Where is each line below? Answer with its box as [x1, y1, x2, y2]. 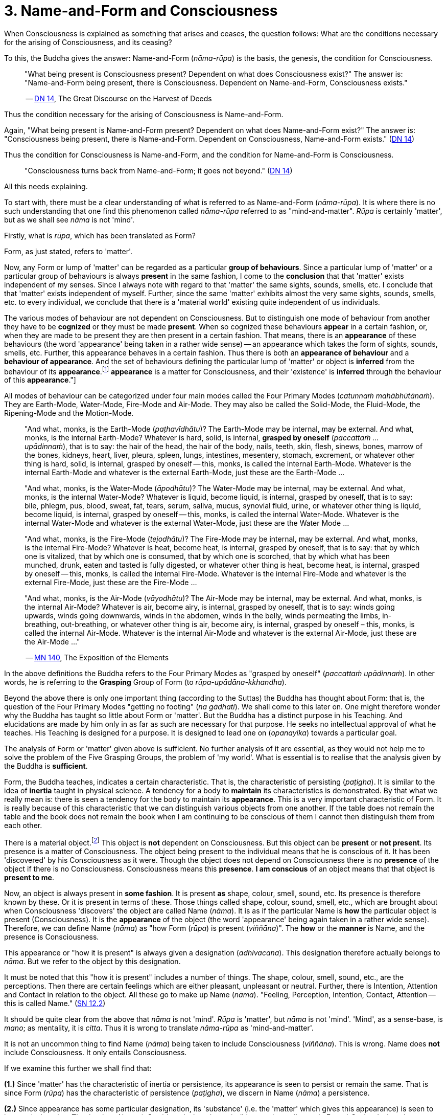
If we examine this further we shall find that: [4, 1064, 152, 1073]
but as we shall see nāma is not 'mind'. [4, 215, 135, 224]
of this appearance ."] [4, 375, 76, 385]
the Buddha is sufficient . [4, 762, 88, 771]
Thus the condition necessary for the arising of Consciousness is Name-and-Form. [4, 109, 284, 119]
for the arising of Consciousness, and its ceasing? [4, 37, 172, 47]
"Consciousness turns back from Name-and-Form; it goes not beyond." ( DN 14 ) [25, 166, 293, 175]
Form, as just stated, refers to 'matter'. [4, 247, 133, 256]
